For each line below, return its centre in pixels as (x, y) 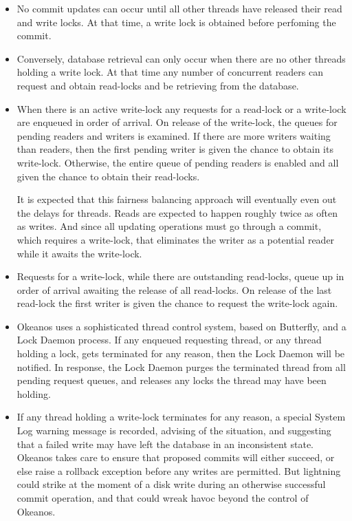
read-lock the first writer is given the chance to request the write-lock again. (177, 303)
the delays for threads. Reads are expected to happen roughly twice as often (177, 212)
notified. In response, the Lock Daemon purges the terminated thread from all (181, 366)
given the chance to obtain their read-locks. (108, 176)
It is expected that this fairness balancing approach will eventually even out (177, 199)
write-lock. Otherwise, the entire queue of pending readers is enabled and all (178, 162)
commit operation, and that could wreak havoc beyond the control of (163, 498)
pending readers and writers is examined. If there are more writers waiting (174, 135)
